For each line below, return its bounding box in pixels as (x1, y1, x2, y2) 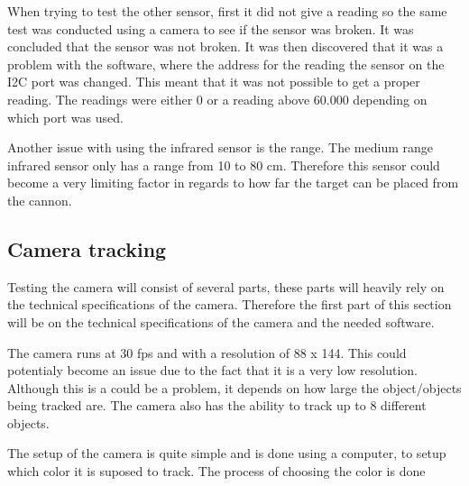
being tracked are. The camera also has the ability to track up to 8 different (7, 396, 427, 415)
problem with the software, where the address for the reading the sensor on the (7, 54, 445, 73)
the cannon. (7, 190, 72, 209)
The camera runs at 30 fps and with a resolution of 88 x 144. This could (7, 343, 407, 362)
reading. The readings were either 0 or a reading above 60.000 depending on (7, 89, 428, 108)
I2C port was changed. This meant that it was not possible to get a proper (7, 72, 420, 91)
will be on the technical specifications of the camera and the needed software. (7, 312, 435, 331)
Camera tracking (7, 234, 167, 262)
